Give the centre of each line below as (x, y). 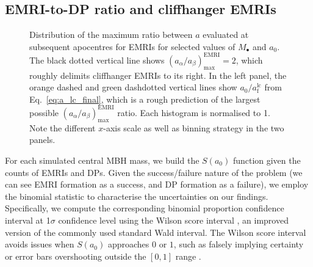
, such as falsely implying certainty (239, 244)
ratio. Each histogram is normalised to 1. (194, 112)
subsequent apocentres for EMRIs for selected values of (132, 46)
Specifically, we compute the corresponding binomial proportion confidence (145, 208)
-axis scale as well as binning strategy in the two (194, 127)
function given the (267, 160)
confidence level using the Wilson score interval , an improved (173, 220)
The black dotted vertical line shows (97, 60)
